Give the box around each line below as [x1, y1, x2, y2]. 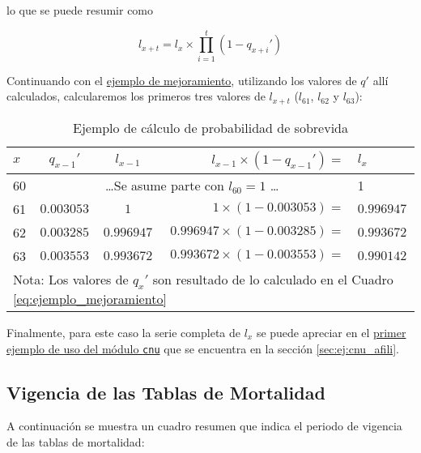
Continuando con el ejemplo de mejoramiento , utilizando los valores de [6, 71, 357, 88]
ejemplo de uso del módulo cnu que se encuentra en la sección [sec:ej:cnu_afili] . [6, 340, 399, 357]
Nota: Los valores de [13, 269, 129, 288]
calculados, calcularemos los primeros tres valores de [6, 88, 266, 105]
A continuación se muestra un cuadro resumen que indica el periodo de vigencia [6, 417, 402, 434]
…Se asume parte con [105, 175, 224, 194]
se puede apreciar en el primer [256, 323, 406, 340]
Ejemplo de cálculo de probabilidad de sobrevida [72, 118, 348, 137]
